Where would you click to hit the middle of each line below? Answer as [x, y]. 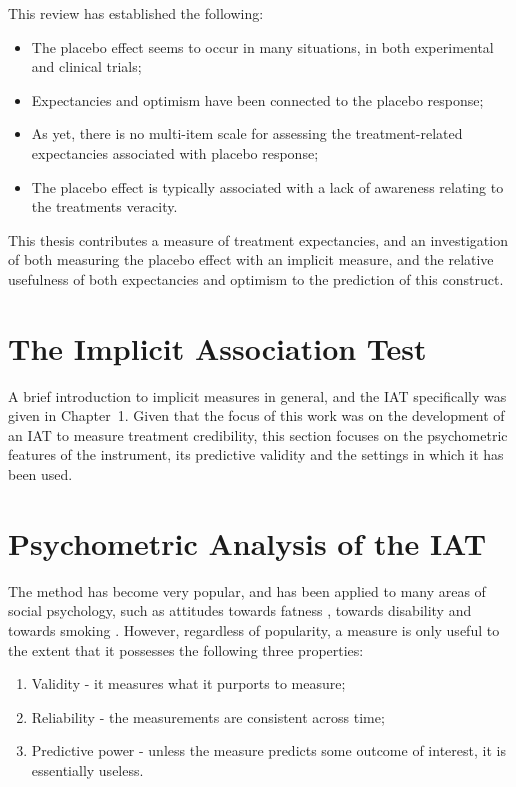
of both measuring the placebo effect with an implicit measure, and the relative [251, 259]
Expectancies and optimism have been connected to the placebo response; [257, 99]
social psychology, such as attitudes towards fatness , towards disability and [240, 610]
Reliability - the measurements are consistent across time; [208, 716]
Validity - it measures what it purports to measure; [188, 683]
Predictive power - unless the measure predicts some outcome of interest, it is [268, 750]
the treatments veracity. [104, 206]
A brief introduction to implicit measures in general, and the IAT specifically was [257, 395]
